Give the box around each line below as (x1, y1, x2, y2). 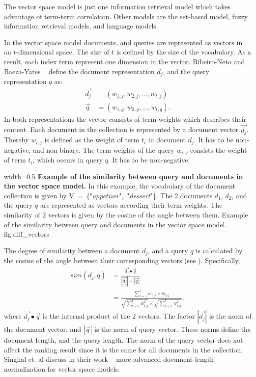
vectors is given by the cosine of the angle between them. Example (48, 210, 248, 220)
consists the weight (190, 144, 247, 155)
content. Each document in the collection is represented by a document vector (4, 124, 239, 135)
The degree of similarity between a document (4, 245, 140, 255)
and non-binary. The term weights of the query (33, 144, 174, 155)
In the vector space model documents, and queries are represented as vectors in (4, 37, 243, 47)
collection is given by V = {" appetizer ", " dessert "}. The (4, 190, 172, 200)
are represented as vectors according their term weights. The (40, 200, 223, 210)
